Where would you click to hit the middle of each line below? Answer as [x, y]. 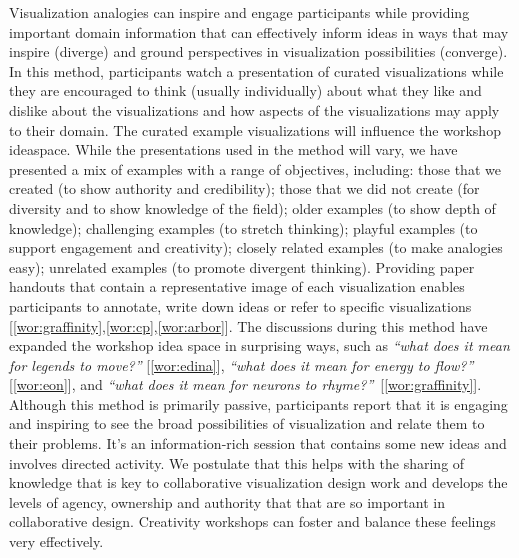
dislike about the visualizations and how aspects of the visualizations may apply [254, 109]
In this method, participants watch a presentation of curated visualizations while [256, 70]
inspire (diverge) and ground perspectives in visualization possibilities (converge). [258, 51]
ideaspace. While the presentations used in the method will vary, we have [233, 149]
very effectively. [56, 541]
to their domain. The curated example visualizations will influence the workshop [255, 129]
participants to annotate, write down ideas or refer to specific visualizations [240, 305]
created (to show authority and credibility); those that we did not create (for [244, 188]
